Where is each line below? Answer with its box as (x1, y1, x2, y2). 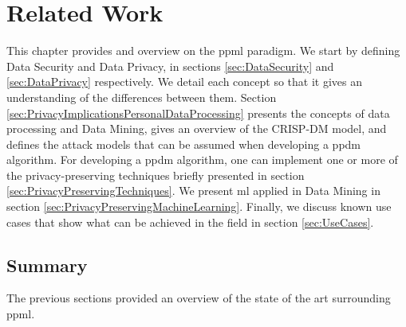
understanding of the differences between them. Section (6, 88, 277, 105)
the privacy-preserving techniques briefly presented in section (6, 166, 305, 183)
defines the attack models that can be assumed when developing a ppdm (6, 135, 361, 152)
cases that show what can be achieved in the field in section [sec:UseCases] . (6, 213, 374, 230)
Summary (6, 252, 88, 277)
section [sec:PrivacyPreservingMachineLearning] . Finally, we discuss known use (6, 198, 392, 215)
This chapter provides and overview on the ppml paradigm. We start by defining (6, 42, 400, 59)
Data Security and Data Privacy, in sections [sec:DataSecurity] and (6, 57, 334, 74)
